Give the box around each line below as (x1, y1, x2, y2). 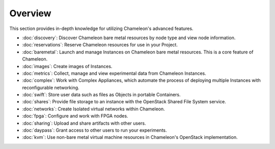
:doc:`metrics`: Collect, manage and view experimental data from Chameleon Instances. (22, 70, 206, 76)
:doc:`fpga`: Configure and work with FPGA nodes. (22, 113, 128, 119)
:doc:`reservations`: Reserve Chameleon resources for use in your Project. (22, 42, 178, 48)
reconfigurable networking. (22, 84, 79, 91)
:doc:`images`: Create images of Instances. (22, 63, 113, 69)
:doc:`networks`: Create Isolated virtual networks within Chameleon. (22, 106, 165, 112)
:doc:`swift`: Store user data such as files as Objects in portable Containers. (22, 92, 181, 98)
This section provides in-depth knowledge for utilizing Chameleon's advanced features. (9, 25, 194, 32)
